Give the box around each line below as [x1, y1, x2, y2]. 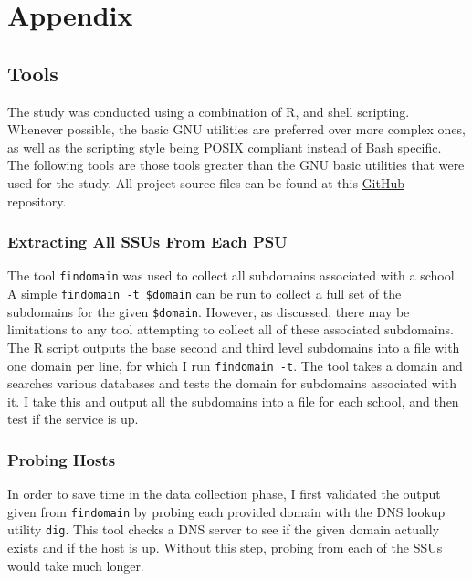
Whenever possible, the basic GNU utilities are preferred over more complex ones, [7, 120, 466, 139]
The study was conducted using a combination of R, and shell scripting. [7, 101, 410, 121]
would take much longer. [7, 555, 144, 575]
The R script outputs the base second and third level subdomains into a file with [7, 337, 460, 356]
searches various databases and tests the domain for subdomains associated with [7, 374, 457, 393]
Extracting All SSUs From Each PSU [7, 230, 288, 253]
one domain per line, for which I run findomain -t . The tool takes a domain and [7, 355, 463, 375]
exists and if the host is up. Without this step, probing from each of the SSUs [7, 538, 443, 557]
